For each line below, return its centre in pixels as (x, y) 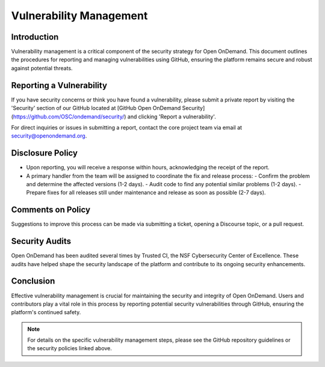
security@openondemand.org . (49, 136)
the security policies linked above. (70, 348)
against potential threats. (42, 68)
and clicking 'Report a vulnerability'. (172, 117)
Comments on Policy (51, 210)
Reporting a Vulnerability (59, 85)
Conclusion (33, 281)
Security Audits (41, 241)
